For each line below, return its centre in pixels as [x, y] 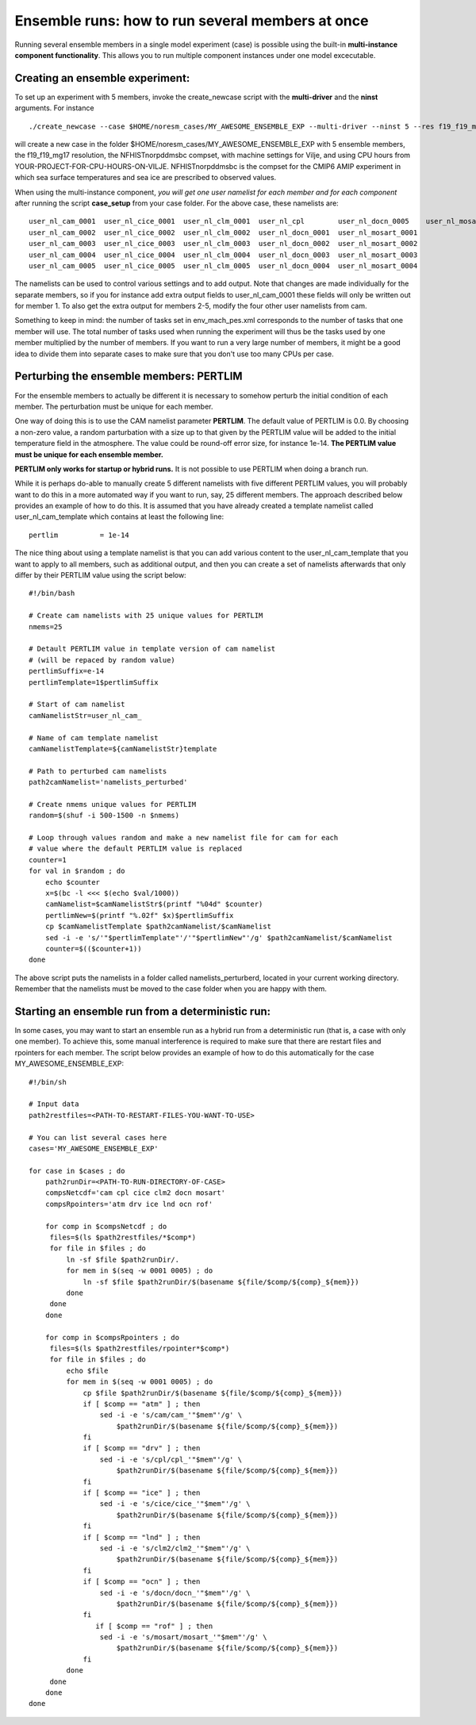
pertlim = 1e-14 [79, 535]
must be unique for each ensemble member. [89, 454]
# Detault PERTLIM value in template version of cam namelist [152, 649]
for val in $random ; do [77, 871]
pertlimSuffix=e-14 [67, 671]
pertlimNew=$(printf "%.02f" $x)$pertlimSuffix [139, 915]
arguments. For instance [54, 108]
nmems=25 [46, 626]
